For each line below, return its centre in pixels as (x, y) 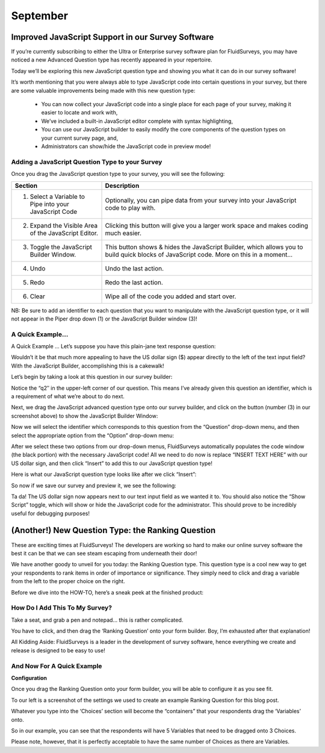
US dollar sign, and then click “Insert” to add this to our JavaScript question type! (112, 463)
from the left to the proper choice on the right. (68, 581)
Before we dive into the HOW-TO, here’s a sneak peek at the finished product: (107, 592)
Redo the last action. (134, 282)
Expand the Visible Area (64, 225)
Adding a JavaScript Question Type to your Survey (87, 161)
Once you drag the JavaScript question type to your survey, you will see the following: (118, 174)
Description (122, 186)
